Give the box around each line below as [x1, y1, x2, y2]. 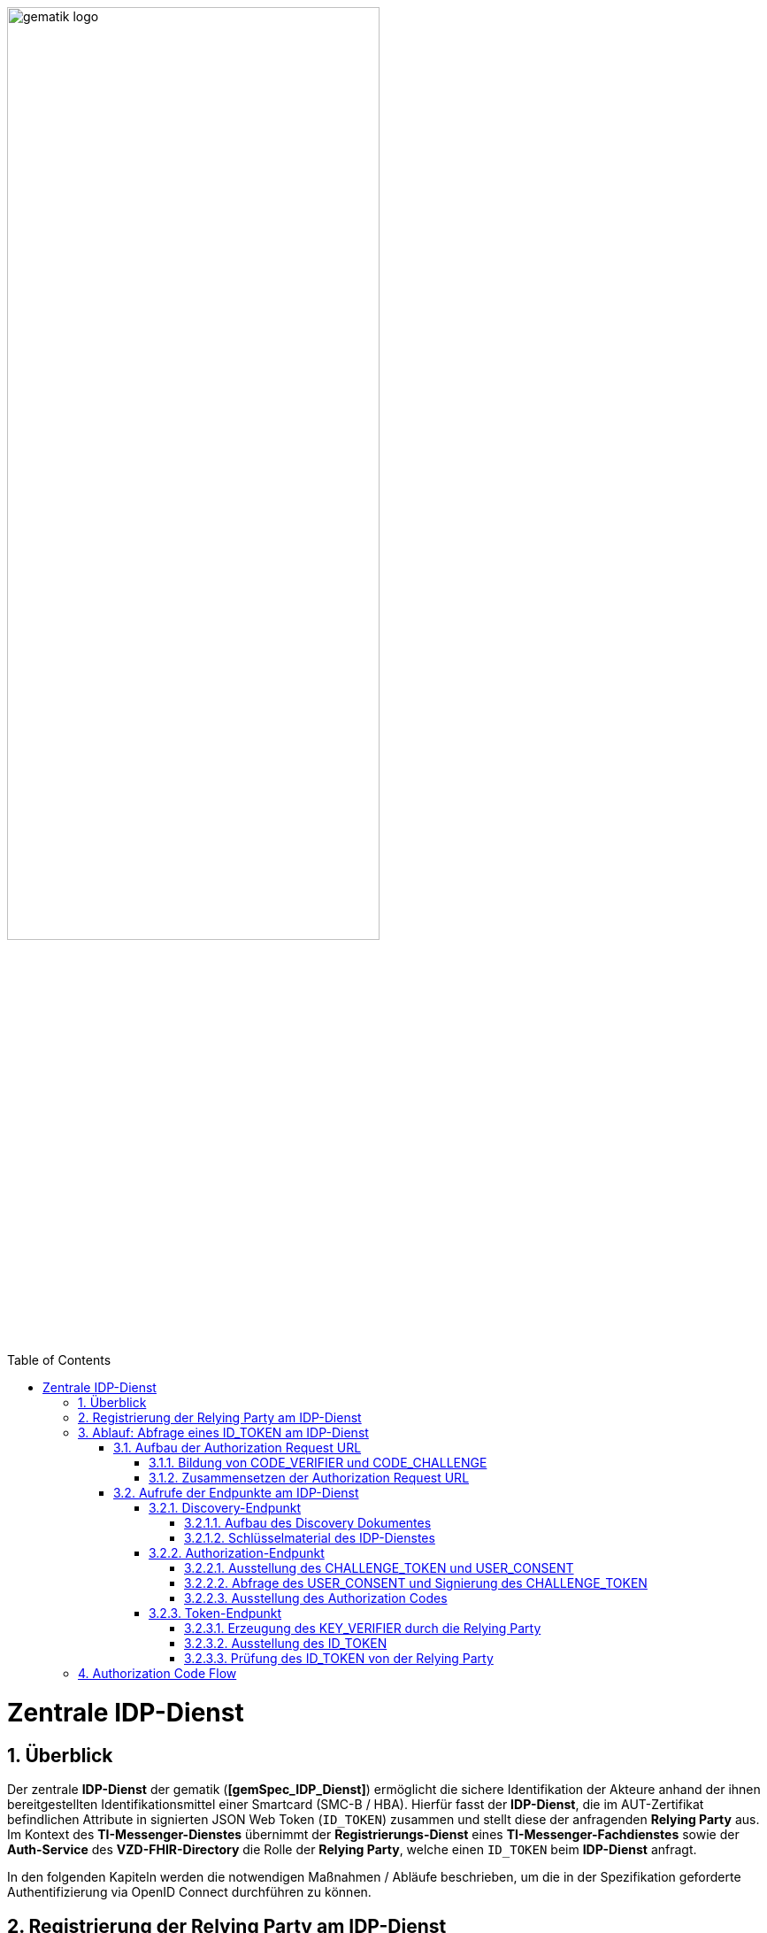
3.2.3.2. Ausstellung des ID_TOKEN [184, 1636, 387, 1652]
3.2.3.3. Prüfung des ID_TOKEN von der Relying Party [184, 1651, 494, 1667]
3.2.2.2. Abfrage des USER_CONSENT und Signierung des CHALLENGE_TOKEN [184, 1575, 648, 1591]
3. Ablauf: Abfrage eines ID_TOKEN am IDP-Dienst [78, 1425, 369, 1441]
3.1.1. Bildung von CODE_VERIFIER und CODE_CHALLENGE [149, 1455, 487, 1471]
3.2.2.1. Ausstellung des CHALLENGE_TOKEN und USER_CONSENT [184, 1560, 574, 1576]
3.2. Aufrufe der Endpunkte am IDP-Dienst [113, 1485, 359, 1501]
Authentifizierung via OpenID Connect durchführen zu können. [7, 1884, 372, 1900]
